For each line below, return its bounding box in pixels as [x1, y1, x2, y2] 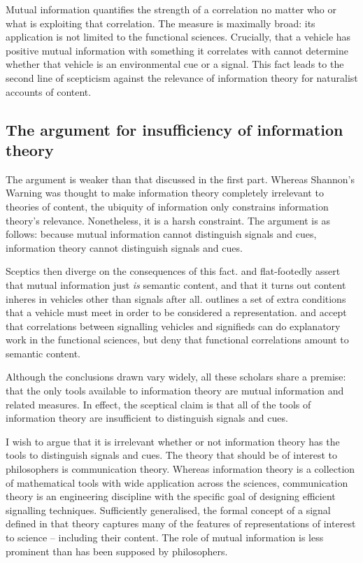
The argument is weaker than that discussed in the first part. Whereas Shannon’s [6, 171, 355, 186]
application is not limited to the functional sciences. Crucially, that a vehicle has [6, 29, 351, 44]
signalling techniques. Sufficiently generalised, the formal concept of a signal [6, 502, 331, 517]
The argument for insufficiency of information [6, 118, 343, 140]
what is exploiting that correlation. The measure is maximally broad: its [6, 15, 315, 30]
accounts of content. [6, 84, 92, 99]
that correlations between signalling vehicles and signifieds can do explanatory [6, 318, 341, 333]
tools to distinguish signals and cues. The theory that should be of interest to [6, 448, 337, 462]
